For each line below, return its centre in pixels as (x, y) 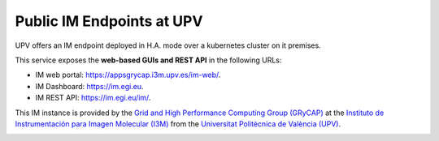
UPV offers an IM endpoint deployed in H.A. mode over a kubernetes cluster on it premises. (168, 45)
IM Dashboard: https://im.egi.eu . (89, 86)
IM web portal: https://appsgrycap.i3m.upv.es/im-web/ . (128, 75)
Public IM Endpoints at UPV (109, 21)
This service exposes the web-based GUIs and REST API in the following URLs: (148, 60)
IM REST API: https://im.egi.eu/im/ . (93, 98)
